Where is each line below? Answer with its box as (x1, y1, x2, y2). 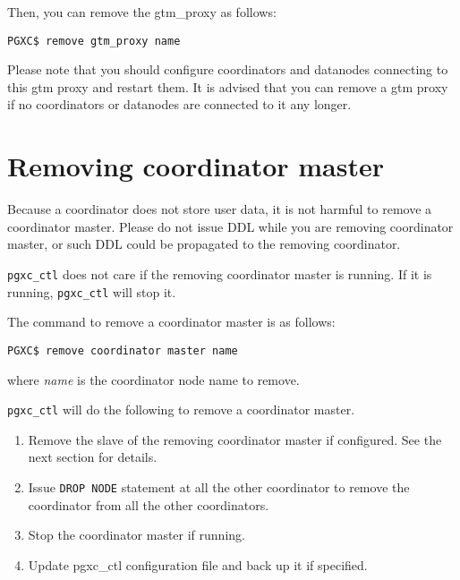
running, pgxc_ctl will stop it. (7, 282, 176, 301)
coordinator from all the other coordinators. (28, 495, 269, 514)
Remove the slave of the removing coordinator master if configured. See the (28, 430, 442, 448)
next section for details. (28, 448, 158, 466)
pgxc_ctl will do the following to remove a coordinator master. (7, 400, 355, 419)
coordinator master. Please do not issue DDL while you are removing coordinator (7, 217, 454, 235)
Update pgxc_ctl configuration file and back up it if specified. (28, 555, 368, 574)
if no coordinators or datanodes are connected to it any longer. (7, 95, 352, 114)
